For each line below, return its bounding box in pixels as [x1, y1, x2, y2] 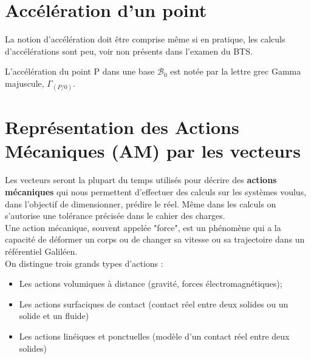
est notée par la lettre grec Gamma [170, 65, 301, 78]
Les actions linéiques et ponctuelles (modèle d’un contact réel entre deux [19, 329, 290, 342]
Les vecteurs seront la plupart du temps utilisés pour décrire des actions [5, 173, 277, 186]
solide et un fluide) [19, 309, 89, 322]
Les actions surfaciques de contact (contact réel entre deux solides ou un [19, 297, 289, 310]
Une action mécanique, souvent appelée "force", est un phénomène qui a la [5, 221, 281, 233]
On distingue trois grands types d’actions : [5, 257, 163, 269]
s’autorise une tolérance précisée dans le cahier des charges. [5, 209, 225, 222]
